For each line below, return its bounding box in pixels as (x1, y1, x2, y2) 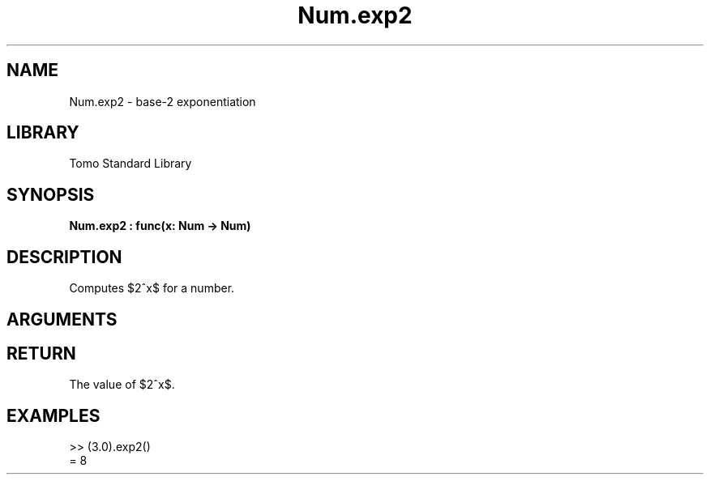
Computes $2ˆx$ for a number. (69, 281, 235, 296)
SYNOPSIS (6, 184, 95, 205)
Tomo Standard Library (69, 156, 192, 171)
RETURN (6, 343, 76, 364)
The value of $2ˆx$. (69, 377, 175, 392)
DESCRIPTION (6, 246, 122, 267)
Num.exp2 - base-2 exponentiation (69, 94, 256, 109)
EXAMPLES (6, 405, 101, 426)
